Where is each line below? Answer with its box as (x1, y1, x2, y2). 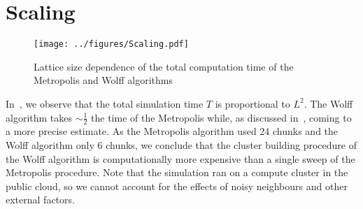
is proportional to (215, 96, 290, 110)
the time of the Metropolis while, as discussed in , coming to (91, 110, 352, 124)
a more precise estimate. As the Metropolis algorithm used (6, 124, 257, 138)
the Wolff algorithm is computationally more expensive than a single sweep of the (6, 151, 355, 166)
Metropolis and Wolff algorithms (34, 73, 173, 87)
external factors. (6, 192, 75, 207)
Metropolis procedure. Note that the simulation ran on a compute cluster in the (6, 165, 348, 180)
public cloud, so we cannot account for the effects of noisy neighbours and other (6, 178, 348, 193)
